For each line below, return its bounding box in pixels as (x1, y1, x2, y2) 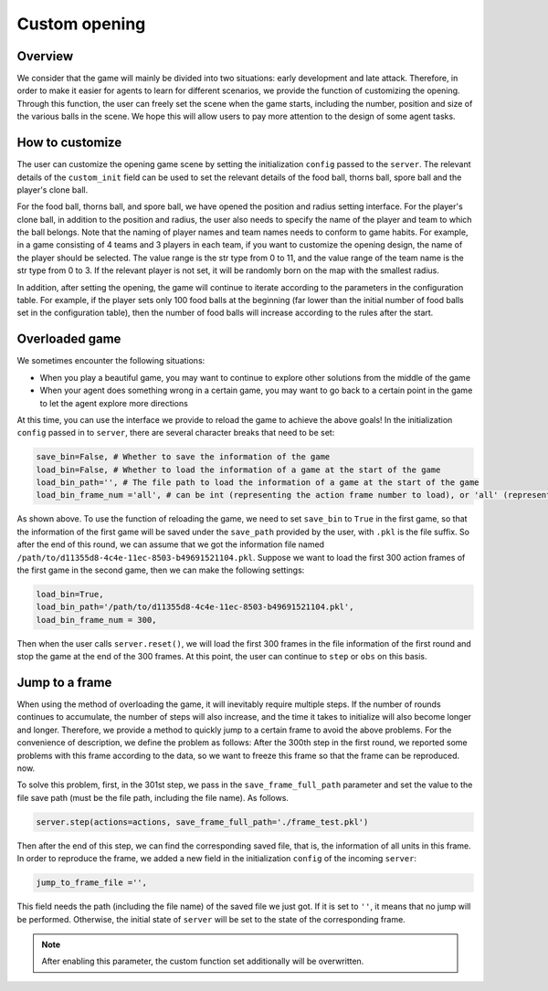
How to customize (16, 135, 122, 151)
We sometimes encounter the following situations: (16, 355, 205, 366)
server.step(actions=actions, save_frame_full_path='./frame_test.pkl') (36, 817, 369, 827)
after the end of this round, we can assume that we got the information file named (16, 539, 324, 550)
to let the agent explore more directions (39, 397, 189, 408)
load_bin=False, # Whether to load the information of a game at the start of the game (36, 464, 441, 475)
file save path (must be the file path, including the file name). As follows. (16, 792, 290, 803)
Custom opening (16, 14, 146, 34)
